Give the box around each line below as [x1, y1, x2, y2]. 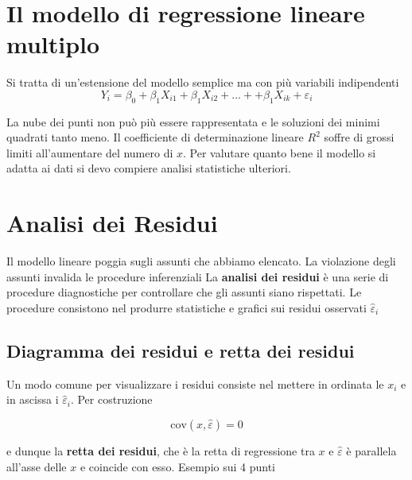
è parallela [346, 442, 397, 459]
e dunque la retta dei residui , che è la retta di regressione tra [6, 442, 315, 459]
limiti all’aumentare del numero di [6, 144, 173, 161]
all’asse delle [6, 458, 67, 474]
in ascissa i [6, 391, 59, 408]
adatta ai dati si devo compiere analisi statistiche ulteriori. [6, 160, 291, 176]
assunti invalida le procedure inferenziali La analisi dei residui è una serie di [6, 268, 389, 285]
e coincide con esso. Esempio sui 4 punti [80, 458, 276, 474]
